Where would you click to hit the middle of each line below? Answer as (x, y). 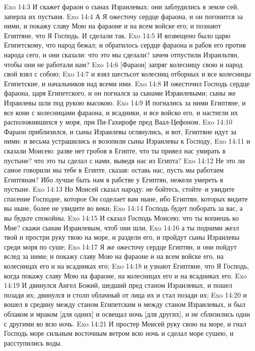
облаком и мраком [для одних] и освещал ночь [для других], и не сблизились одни (127, 314)
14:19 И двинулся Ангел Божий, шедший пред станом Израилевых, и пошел (118, 285)
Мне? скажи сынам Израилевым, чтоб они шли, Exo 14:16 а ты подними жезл (122, 227)
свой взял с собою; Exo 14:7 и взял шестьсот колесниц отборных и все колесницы (127, 74)
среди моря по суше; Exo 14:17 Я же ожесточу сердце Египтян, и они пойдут (120, 246)
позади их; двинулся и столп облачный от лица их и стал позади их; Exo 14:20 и (126, 294)
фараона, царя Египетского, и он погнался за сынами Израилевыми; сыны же (120, 93)
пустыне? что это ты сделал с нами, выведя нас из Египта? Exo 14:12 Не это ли (124, 160)
